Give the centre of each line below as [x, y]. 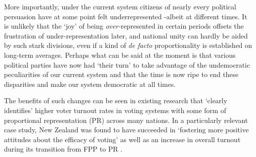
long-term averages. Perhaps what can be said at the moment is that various [120, 55]
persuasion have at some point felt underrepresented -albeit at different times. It [126, 16]
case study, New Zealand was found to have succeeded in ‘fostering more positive [127, 130]
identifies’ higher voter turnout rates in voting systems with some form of [115, 110]
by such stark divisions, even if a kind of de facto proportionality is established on [128, 45]
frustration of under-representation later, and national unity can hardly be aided [126, 35]
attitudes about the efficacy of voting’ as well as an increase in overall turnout [122, 139]
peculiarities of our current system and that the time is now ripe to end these [121, 74]
